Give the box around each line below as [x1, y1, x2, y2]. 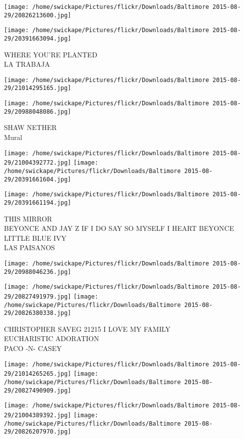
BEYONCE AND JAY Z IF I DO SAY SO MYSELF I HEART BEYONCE [4, 223, 234, 233]
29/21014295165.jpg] [4, 85, 72, 92]
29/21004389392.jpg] [4, 411, 72, 419]
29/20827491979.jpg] [4, 293, 72, 300]
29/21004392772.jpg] [4, 159, 72, 167]
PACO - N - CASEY [4, 343, 62, 353]
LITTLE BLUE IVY [4, 232, 67, 243]
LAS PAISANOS [4, 242, 55, 253]
